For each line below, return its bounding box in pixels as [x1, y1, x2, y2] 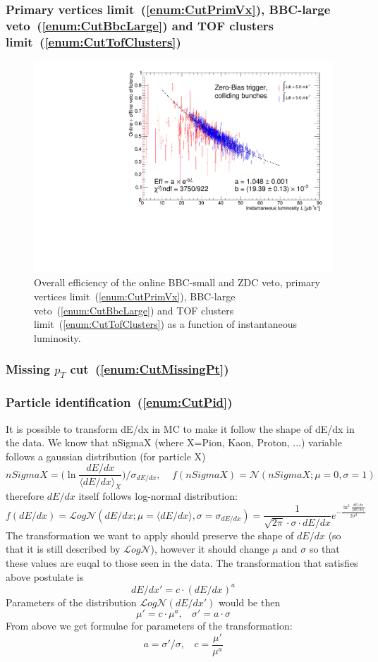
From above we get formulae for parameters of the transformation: [6, 618, 293, 633]
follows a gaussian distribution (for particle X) [6, 448, 206, 463]
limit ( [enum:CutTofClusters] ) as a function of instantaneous [34, 317, 298, 331]
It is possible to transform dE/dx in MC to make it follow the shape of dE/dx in [6, 421, 355, 436]
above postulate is [6, 569, 84, 584]
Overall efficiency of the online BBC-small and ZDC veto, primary [34, 275, 320, 290]
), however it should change [150, 541, 269, 556]
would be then [219, 594, 281, 609]
